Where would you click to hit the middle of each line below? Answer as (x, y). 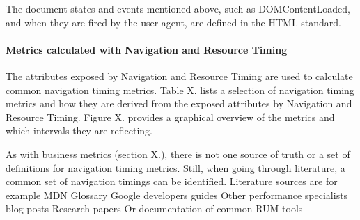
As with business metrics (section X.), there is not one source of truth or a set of (178, 154)
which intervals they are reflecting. (79, 131)
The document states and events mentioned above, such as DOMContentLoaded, (178, 8)
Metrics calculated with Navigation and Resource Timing (147, 49)
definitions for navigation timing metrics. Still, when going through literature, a (175, 167)
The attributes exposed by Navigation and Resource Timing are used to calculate (179, 76)
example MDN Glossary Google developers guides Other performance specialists (177, 195)
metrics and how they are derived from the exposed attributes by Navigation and (179, 103)
